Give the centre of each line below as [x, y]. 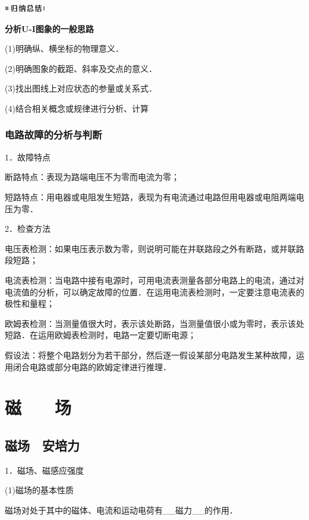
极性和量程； [30, 303]
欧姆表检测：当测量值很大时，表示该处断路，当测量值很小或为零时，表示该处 [154, 323]
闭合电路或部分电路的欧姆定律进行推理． [92, 366]
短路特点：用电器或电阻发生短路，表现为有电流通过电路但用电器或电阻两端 [150, 196]
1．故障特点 [28, 157]
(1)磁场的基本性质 [39, 490]
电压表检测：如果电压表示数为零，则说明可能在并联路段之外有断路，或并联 [150, 248]
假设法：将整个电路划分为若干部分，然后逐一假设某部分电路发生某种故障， [150, 354]
